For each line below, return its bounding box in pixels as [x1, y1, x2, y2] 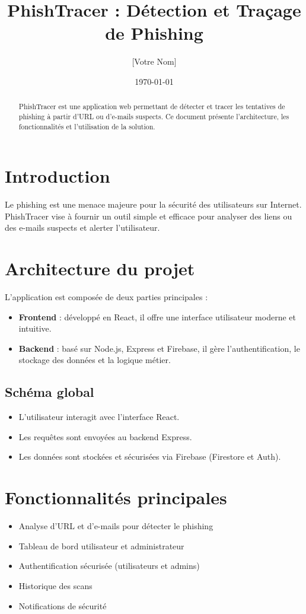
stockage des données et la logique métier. [18, 354, 171, 366]
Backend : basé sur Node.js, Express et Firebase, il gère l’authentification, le [18, 342, 300, 354]
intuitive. [18, 322, 52, 335]
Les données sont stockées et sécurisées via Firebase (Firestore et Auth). [18, 450, 281, 463]
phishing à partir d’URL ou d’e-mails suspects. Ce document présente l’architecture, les [18, 111, 289, 121]
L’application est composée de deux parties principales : [5, 291, 208, 303]
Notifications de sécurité [18, 599, 107, 612]
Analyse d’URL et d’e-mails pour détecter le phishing [18, 520, 213, 532]
